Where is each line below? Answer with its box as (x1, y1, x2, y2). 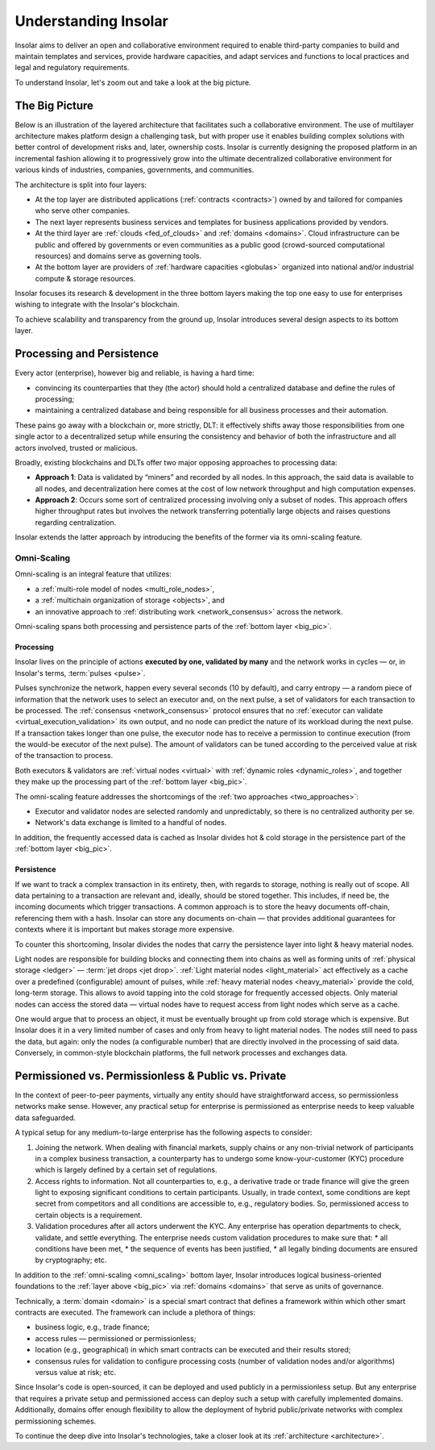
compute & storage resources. (35, 273, 136, 283)
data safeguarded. (14, 1113, 77, 1123)
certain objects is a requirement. (35, 1210, 143, 1219)
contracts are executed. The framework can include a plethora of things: (14, 1307, 256, 1317)
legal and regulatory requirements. (14, 63, 130, 73)
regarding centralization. (35, 517, 117, 527)
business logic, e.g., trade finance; (35, 1323, 151, 1332)
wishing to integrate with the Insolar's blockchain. (14, 299, 180, 310)
